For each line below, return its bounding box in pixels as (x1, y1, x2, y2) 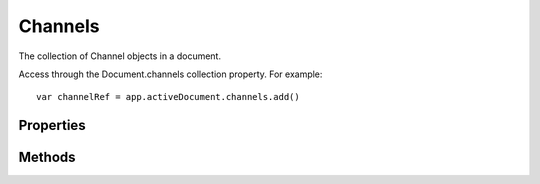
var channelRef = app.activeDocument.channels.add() (36, 91, 300, 103)
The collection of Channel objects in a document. (18, 50, 222, 62)
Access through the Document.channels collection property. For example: (18, 68, 323, 80)
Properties (18, 117, 86, 134)
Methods (18, 149, 76, 166)
